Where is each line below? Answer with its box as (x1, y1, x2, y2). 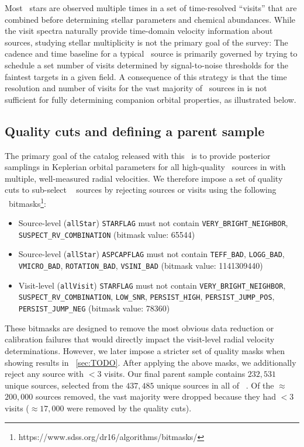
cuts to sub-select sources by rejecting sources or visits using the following (5, 183, 277, 196)
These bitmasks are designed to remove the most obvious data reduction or (5, 321, 274, 334)
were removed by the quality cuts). (67, 401, 192, 414)
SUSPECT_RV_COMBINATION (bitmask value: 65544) (18, 228, 195, 240)
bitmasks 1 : (8, 195, 46, 209)
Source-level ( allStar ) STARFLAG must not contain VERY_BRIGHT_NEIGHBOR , (18, 217, 288, 229)
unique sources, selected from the (5, 379, 123, 391)
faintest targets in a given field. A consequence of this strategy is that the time (5, 70, 287, 82)
